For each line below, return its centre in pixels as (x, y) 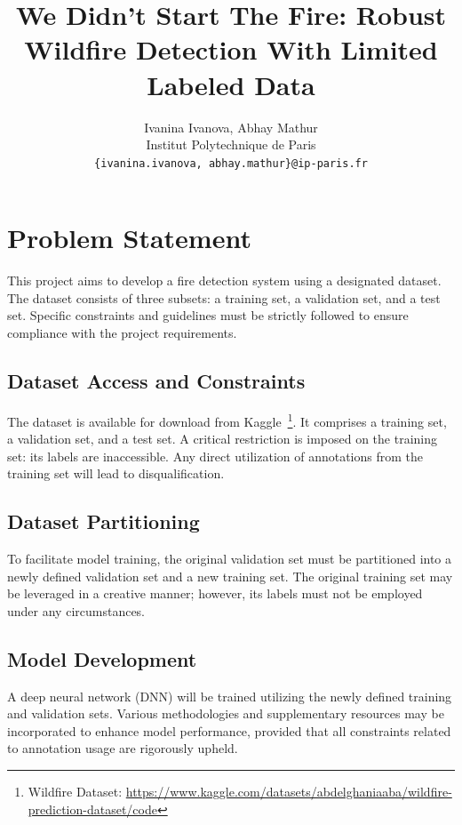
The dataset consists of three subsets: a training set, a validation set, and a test (224, 297)
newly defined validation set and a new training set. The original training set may (230, 576)
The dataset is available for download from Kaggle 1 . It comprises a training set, (227, 420)
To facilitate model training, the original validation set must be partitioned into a (230, 559)
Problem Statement (129, 238)
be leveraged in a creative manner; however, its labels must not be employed (215, 593)
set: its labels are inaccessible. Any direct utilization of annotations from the (215, 456)
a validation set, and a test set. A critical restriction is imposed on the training (222, 439)
